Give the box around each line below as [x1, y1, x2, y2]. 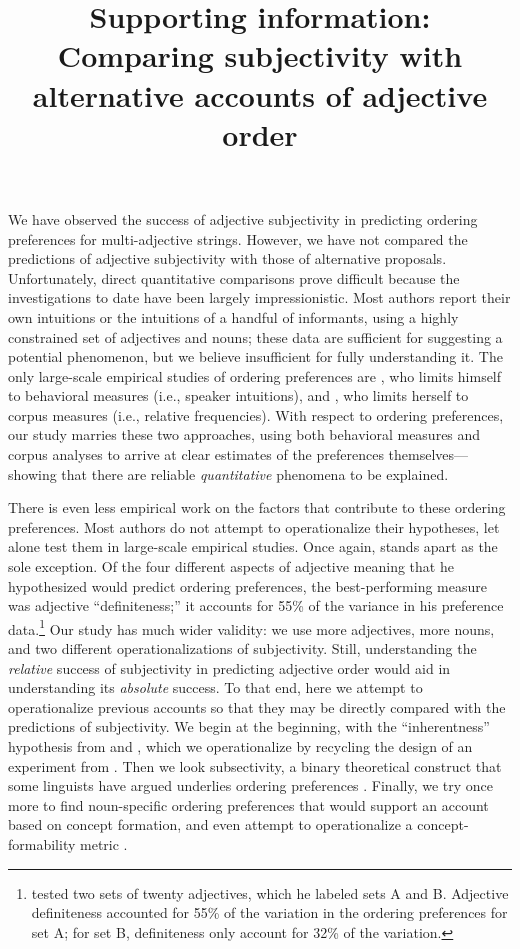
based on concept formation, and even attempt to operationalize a [8, 814, 413, 835]
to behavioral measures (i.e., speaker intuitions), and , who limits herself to [8, 385, 469, 406]
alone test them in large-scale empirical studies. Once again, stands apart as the [8, 536, 498, 557]
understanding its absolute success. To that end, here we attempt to [8, 677, 423, 698]
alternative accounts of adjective [32, 74, 488, 115]
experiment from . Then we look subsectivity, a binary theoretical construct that [8, 755, 502, 776]
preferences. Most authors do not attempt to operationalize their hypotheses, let [8, 516, 500, 537]
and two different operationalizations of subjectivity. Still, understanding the [8, 638, 477, 659]
